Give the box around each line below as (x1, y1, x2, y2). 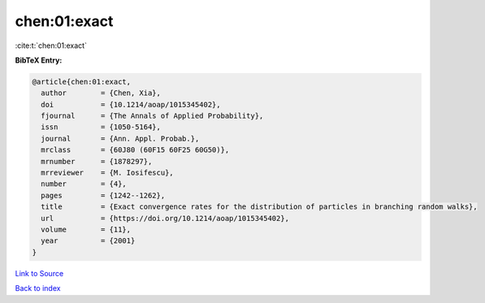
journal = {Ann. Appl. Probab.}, (41, 134, 200, 143)
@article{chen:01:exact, (32, 77, 132, 86)
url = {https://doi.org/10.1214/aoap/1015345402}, (41, 214, 290, 223)
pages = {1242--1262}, (41, 191, 166, 200)
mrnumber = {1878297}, (41, 157, 153, 166)
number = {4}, (41, 180, 128, 188)
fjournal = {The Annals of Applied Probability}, (41, 111, 264, 121)
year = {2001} (41, 236, 136, 245)
